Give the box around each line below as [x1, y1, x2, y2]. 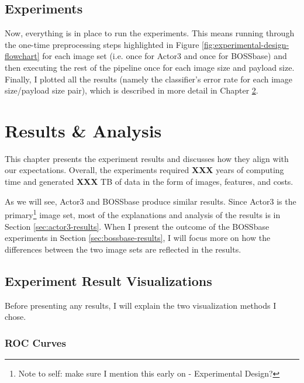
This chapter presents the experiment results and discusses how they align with [5, 152, 289, 164]
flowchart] [5, 50, 40, 62]
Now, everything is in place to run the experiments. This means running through [5, 27, 295, 39]
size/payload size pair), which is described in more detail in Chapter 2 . [5, 84, 258, 96]
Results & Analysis [5, 118, 162, 142]
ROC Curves [5, 335, 66, 350]
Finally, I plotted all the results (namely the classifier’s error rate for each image [5, 73, 293, 85]
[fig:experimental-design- [202, 38, 289, 50]
